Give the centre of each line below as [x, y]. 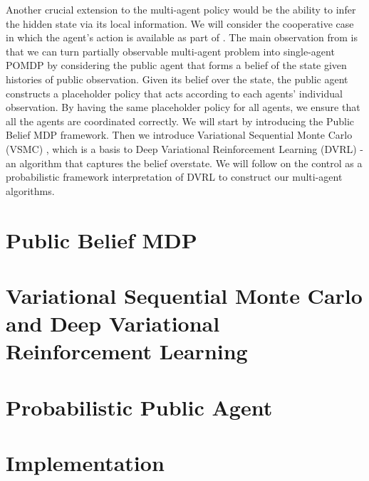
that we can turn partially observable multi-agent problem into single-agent [170, 51]
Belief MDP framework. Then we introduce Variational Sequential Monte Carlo [179, 135]
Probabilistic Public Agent [139, 407]
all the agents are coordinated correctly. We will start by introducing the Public [180, 121]
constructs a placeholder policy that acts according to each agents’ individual [174, 93]
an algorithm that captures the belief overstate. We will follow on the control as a [184, 163]
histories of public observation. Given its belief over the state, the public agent [177, 79]
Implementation [85, 462]
